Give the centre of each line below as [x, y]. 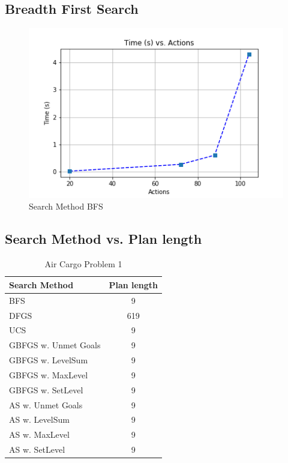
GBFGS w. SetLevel [46, 389]
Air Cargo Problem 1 [83, 264]
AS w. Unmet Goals [46, 404]
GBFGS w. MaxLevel [49, 374]
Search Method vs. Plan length [103, 239]
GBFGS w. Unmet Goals [55, 345]
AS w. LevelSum [39, 419]
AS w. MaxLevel [39, 434]
